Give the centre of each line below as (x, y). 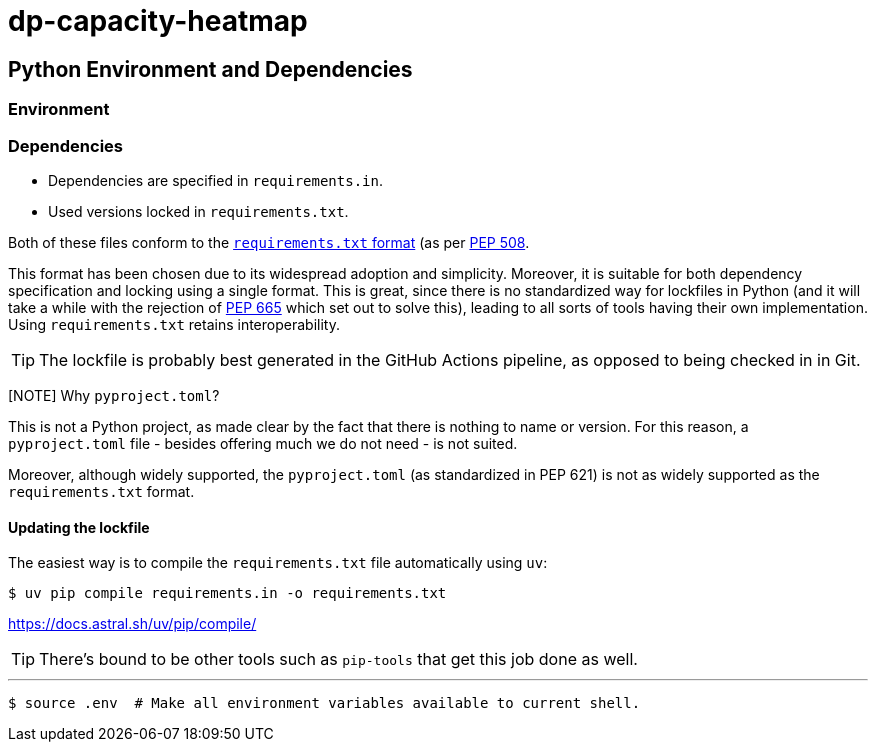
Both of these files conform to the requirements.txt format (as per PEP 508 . (269, 242)
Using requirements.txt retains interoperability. (174, 324)
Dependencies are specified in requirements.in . (215, 180)
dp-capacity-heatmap (158, 21)
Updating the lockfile (79, 527)
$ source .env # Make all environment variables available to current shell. (324, 703)
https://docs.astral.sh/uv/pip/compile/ (132, 624)
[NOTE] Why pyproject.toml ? (114, 395)
